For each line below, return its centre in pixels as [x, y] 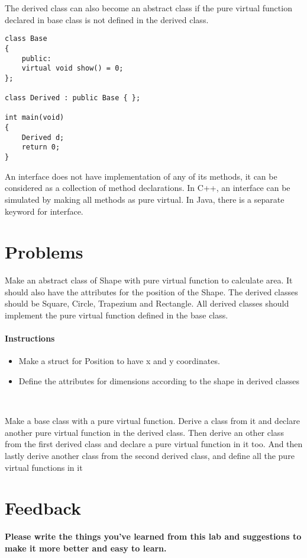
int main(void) [35, 118]
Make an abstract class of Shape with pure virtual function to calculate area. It [149, 280]
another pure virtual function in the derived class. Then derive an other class [144, 432]
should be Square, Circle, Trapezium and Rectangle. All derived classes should [147, 303]
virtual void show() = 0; [72, 68]
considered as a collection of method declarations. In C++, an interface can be [148, 188]
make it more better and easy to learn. [86, 548]
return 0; [41, 147]
